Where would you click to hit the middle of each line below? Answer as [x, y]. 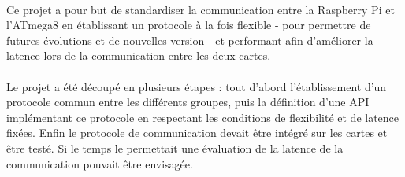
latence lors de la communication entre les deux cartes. [139, 55]
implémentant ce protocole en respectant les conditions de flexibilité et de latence [203, 117]
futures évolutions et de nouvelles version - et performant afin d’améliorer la [190, 40]
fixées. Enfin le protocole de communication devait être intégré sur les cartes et [197, 133]
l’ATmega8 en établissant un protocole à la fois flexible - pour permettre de [189, 25]
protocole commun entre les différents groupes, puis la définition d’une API [188, 102]
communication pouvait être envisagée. [100, 163]
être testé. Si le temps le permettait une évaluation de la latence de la [175, 147]
